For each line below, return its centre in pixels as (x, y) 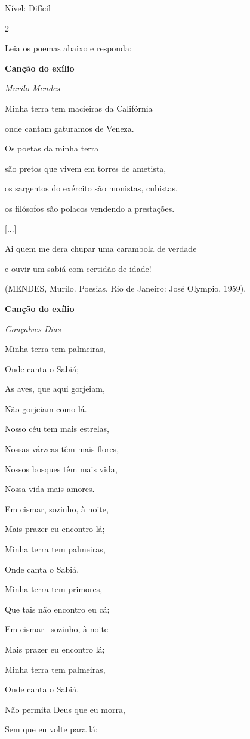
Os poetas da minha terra (52, 148)
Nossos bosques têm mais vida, (61, 469)
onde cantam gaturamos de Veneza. (70, 128)
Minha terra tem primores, (54, 589)
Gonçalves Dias (33, 328)
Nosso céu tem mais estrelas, (57, 429)
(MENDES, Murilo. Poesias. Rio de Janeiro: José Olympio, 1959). (126, 288)
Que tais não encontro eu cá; (57, 609)
